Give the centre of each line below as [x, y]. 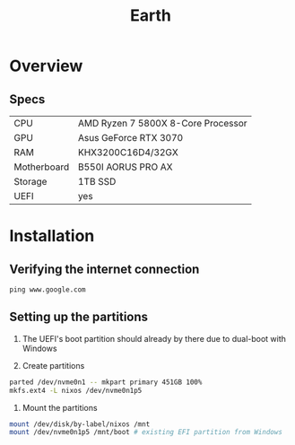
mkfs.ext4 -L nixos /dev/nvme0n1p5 [76, 390]
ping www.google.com [48, 290]
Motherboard [42, 167]
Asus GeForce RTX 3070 [130, 138]
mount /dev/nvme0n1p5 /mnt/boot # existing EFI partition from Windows [146, 432]
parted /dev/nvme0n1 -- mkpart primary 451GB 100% [106, 382]
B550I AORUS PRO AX [125, 167]
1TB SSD [97, 182]
